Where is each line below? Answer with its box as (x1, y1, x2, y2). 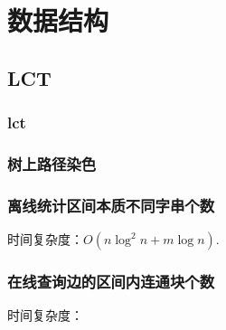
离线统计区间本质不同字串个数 (7, 193, 215, 216)
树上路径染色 (7, 152, 97, 174)
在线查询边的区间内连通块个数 (7, 269, 215, 292)
